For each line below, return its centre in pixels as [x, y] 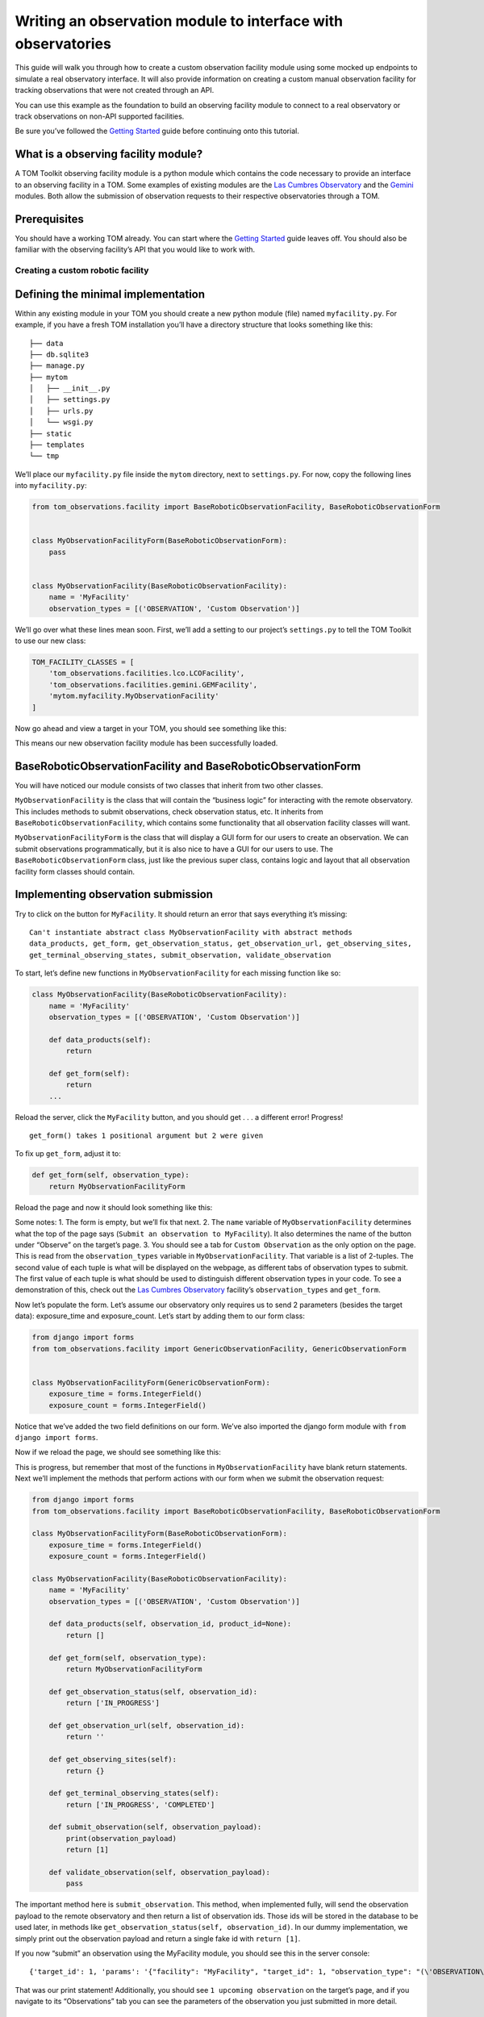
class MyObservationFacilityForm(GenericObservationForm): [151, 1382]
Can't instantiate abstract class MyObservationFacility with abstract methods [191, 932]
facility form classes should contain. [75, 871]
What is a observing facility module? [109, 155]
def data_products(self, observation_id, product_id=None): [170, 1624]
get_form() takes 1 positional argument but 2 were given [146, 1136]
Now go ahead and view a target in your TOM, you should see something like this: [150, 728]
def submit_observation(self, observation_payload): [155, 1827]
